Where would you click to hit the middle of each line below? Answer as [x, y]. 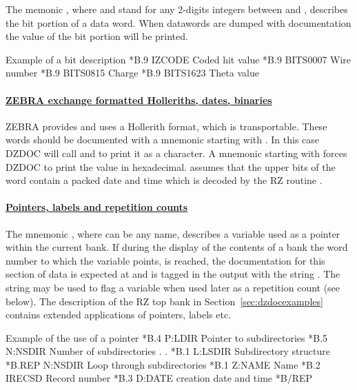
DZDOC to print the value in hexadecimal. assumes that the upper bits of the [171, 166]
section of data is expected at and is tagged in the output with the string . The [173, 274]
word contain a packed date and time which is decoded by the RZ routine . [164, 180]
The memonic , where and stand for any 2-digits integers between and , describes [177, 9]
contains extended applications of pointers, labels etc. [119, 315]
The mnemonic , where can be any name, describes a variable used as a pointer [173, 233]
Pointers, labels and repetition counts [97, 207]
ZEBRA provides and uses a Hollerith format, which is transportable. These [166, 126]
